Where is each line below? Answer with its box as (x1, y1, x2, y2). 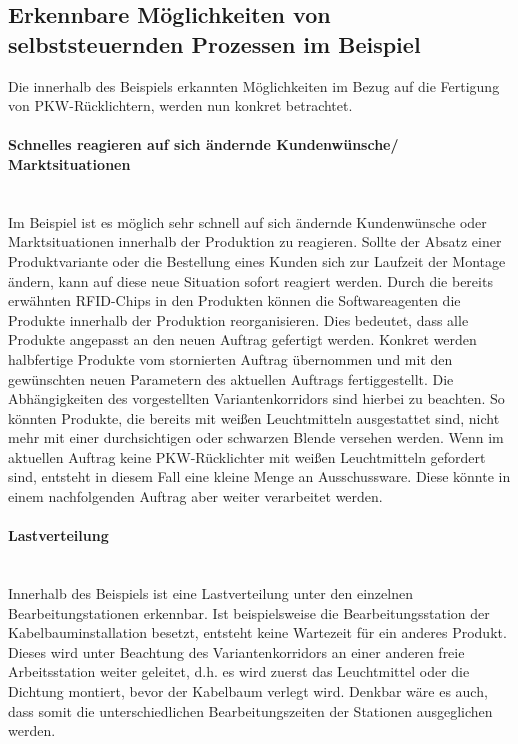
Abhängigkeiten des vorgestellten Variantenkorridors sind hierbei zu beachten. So (8, 388, 505, 409)
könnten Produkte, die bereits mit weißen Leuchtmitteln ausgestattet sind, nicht (8, 407, 500, 428)
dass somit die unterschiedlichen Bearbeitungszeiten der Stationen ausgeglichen (8, 700, 493, 721)
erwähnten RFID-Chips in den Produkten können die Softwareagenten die (8, 290, 461, 311)
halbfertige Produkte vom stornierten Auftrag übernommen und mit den (8, 348, 453, 369)
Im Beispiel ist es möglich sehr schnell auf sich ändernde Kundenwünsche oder (8, 211, 487, 232)
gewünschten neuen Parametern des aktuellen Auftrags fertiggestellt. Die (8, 368, 454, 389)
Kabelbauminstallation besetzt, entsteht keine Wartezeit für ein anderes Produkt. (8, 622, 507, 643)
